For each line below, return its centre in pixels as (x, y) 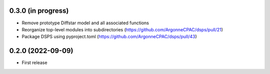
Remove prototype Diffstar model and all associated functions (85, 23)
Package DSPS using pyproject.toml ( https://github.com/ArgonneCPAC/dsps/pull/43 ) (109, 37)
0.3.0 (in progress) (39, 11)
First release (34, 63)
